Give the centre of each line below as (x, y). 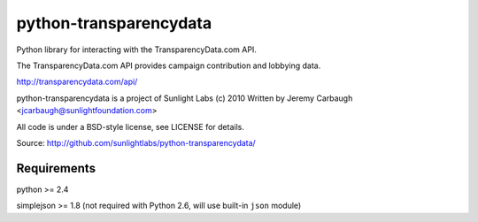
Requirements (56, 168)
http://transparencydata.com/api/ (77, 82)
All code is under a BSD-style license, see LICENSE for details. (131, 126)
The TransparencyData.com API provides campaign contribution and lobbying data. (169, 65)
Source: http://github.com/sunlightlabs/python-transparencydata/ (136, 142)
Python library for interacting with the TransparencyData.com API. (136, 50)
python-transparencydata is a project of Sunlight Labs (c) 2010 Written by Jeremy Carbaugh (185, 98)
